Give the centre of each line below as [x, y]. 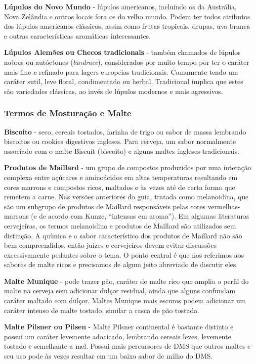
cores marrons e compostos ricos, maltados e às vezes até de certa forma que [120, 187]
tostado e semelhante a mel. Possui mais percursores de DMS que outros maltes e [127, 346]
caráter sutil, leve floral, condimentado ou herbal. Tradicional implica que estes [124, 81]
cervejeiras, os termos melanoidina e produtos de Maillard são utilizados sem [120, 225]
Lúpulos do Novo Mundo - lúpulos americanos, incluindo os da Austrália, [120, 6]
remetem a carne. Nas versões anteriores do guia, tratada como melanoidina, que [126, 197]
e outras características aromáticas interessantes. [78, 35]
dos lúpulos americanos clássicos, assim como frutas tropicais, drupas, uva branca [127, 26]
